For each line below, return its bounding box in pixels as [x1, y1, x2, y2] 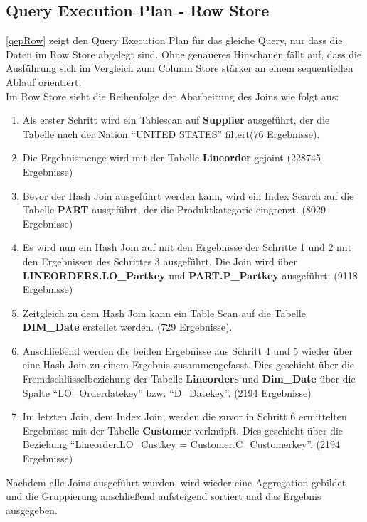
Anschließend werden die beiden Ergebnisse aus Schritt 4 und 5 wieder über [22, 343, 353, 358]
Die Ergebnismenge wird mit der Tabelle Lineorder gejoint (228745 [22, 150, 321, 165]
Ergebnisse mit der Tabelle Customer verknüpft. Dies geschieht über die [22, 422, 344, 437]
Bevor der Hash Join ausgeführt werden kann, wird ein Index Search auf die [22, 188, 354, 203]
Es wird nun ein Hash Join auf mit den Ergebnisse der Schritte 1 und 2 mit [22, 240, 352, 255]
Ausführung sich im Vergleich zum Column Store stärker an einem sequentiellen [6, 60, 353, 75]
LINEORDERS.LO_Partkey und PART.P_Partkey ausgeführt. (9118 [22, 267, 358, 282]
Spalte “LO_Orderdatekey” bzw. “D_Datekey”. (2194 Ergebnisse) [22, 385, 312, 400]
